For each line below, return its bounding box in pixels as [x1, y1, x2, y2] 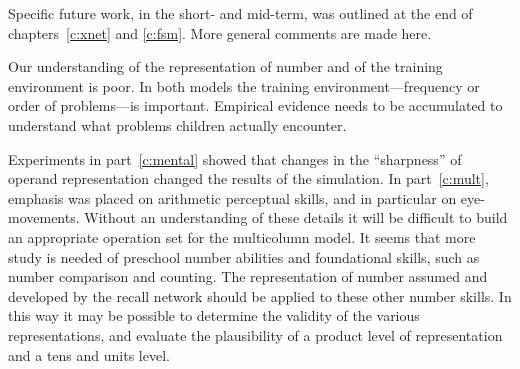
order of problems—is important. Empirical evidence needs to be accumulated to [8, 95, 503, 116]
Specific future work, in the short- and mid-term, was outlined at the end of [8, 3, 473, 23]
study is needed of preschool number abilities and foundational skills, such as [8, 246, 480, 267]
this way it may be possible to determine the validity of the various [8, 305, 420, 326]
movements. [8, 207, 80, 228]
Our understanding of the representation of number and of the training [8, 56, 443, 77]
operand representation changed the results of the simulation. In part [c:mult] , [8, 168, 489, 189]
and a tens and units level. [8, 344, 170, 365]
